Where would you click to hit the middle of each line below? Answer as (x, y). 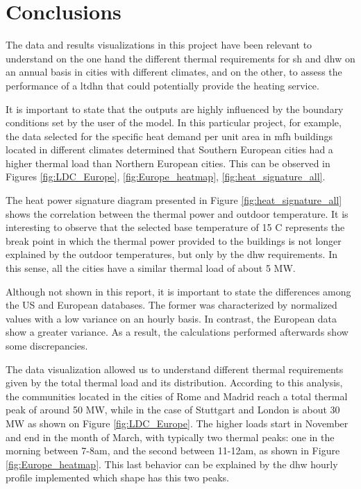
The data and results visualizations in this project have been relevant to (159, 45)
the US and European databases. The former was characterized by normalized (171, 305)
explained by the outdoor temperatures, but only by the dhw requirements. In (171, 254)
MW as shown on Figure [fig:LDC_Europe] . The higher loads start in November (177, 423)
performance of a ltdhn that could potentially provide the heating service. (162, 85)
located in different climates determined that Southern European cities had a (169, 149)
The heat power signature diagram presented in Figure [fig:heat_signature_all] (174, 200)
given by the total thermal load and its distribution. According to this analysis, (174, 383)
